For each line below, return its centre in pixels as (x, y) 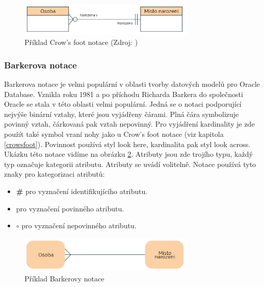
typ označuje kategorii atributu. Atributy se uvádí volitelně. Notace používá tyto (130, 164)
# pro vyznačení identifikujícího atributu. (82, 191)
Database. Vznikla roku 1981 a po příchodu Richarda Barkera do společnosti (124, 94)
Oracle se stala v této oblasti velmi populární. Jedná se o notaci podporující (123, 104)
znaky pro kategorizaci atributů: (55, 174)
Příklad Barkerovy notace (64, 278)
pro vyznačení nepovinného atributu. (79, 225)
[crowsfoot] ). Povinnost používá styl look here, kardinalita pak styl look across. (127, 144)
